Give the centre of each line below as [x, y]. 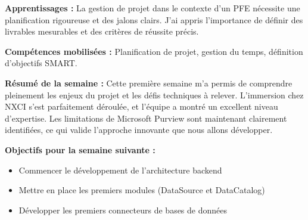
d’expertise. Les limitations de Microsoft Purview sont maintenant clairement [146, 118]
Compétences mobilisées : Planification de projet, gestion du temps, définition [154, 51]
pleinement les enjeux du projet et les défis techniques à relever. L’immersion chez [154, 94]
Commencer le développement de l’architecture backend [120, 170]
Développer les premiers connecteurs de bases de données [123, 210]
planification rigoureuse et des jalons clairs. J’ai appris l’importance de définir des [154, 19]
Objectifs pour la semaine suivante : [80, 149]
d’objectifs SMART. [41, 63]
